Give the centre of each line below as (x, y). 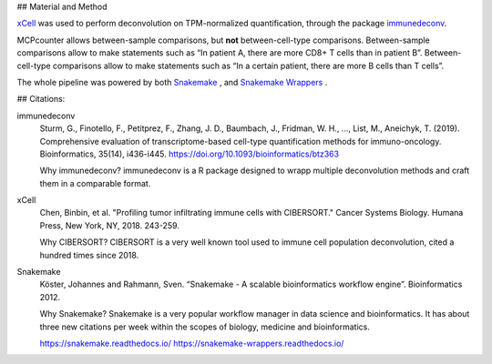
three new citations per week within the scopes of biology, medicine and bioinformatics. (205, 327)
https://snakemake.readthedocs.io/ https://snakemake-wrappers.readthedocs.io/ (192, 343)
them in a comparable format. (95, 183)
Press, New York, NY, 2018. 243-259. (109, 225)
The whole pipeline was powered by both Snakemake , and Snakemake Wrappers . (172, 82)
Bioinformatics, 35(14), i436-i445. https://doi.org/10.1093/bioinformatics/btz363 (190, 154)
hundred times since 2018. (89, 255)
